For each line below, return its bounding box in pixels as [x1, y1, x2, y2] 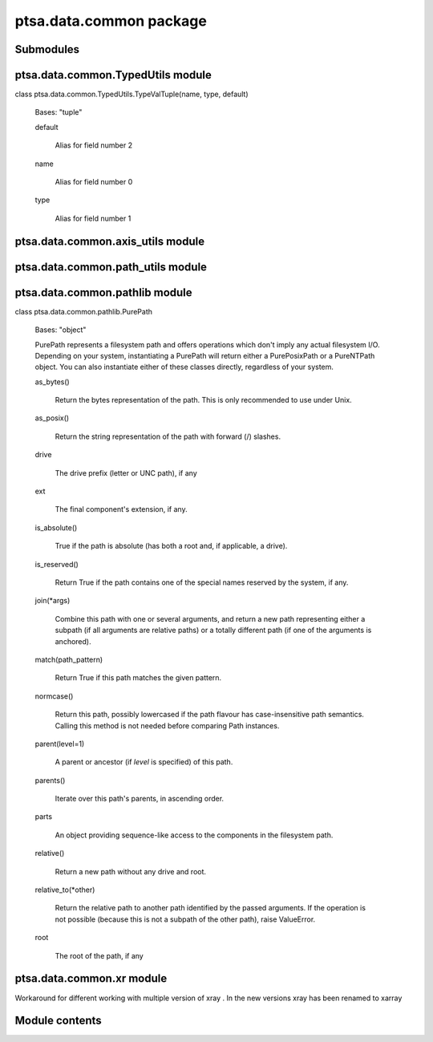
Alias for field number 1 [55, 213, 132, 223]
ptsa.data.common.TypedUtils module [14, 68, 212, 82]
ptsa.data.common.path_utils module [14, 260, 208, 274]
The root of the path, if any [55, 951, 144, 960]
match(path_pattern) [34, 655, 103, 664]
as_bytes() [34, 377, 70, 387]
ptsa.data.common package [14, 12, 208, 30]
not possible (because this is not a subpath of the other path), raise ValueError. [55, 914, 316, 924]
